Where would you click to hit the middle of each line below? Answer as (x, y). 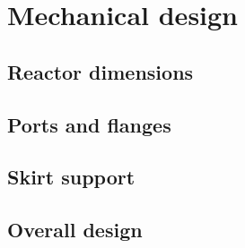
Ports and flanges (89, 124)
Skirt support (71, 177)
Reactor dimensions (101, 71)
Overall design (75, 230)
